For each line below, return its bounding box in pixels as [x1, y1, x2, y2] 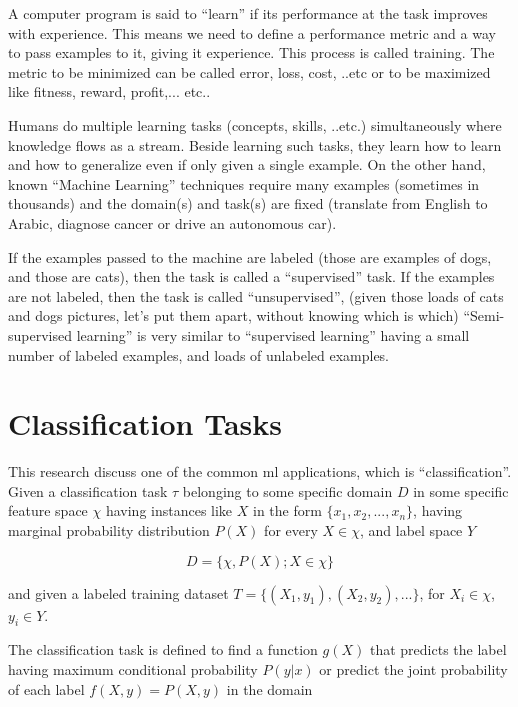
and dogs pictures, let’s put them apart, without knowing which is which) [8, 305, 459, 326]
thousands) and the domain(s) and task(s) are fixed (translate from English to [8, 193, 488, 214]
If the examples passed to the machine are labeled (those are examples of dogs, [8, 246, 492, 267]
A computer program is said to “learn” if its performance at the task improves [8, 3, 488, 23]
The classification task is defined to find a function [8, 639, 318, 660]
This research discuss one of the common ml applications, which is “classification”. [8, 461, 512, 482]
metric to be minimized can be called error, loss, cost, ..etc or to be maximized [8, 61, 491, 82]
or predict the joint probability [319, 658, 508, 679]
